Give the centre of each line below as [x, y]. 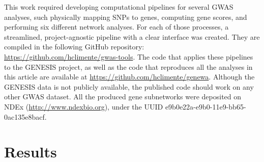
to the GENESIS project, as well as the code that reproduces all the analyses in [128, 66]
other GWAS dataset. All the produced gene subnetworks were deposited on [123, 97]
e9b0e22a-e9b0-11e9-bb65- [206, 106]
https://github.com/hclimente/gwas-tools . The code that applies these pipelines [129, 56]
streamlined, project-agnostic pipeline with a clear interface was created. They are [132, 36]
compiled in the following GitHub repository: [74, 47]
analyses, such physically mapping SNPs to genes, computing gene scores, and [126, 17]
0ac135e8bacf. [25, 116]
